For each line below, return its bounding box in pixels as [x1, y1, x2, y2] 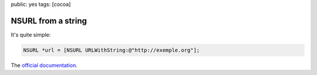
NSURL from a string [11, 16, 87, 26]
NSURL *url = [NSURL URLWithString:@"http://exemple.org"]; [23, 47, 200, 53]
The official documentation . [11, 62, 77, 69]
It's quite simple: [11, 31, 51, 38]
